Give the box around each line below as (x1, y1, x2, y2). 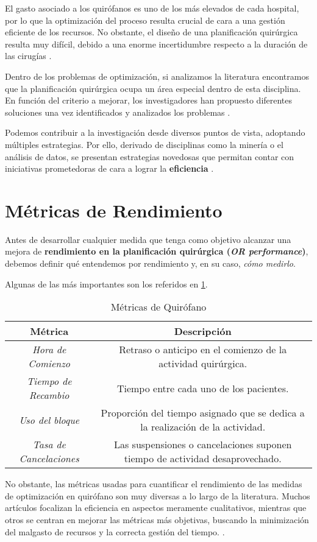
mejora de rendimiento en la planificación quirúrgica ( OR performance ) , (5, 245, 308, 258)
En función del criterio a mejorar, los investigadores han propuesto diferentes (5, 94, 293, 107)
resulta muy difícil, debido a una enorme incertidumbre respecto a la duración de (5, 37, 308, 50)
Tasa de (32, 437, 66, 452)
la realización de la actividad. (140, 420, 266, 434)
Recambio (29, 388, 69, 403)
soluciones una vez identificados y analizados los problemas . (5, 105, 230, 118)
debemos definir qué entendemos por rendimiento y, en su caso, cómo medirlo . (5, 257, 296, 270)
